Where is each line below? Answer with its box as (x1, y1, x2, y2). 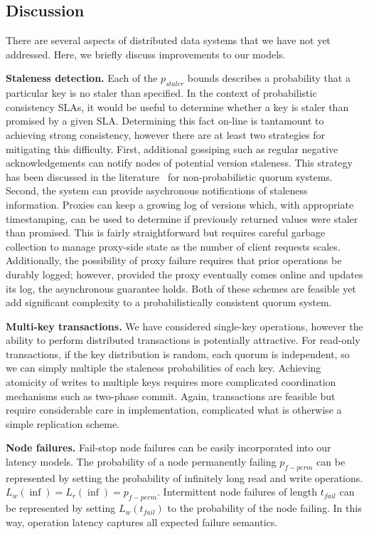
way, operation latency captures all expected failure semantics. (6, 514, 278, 529)
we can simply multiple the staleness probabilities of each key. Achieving (6, 360, 321, 375)
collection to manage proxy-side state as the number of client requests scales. (6, 239, 341, 253)
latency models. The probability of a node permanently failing (6, 454, 277, 469)
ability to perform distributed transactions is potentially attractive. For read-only (6, 333, 360, 347)
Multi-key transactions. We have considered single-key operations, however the (6, 318, 363, 333)
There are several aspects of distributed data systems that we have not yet (6, 33, 331, 48)
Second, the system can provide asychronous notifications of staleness (6, 183, 308, 198)
